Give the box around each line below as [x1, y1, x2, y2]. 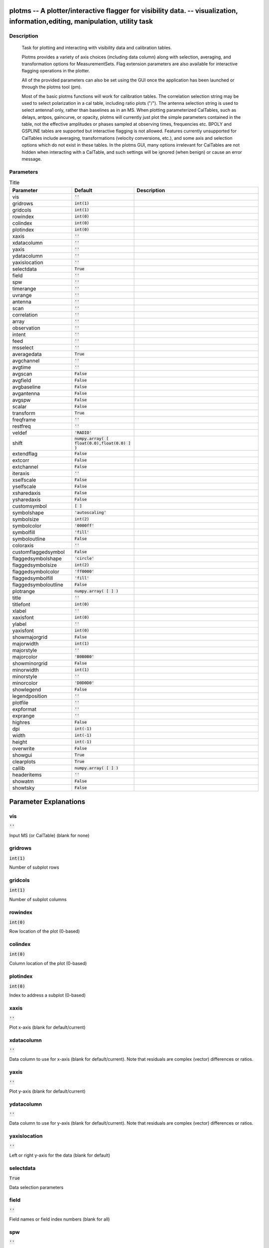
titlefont [12, 601, 31, 608]
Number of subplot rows [9, 864, 59, 871]
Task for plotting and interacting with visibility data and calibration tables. [21, 45, 172, 51]
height [12, 738, 27, 745]
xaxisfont [12, 614, 34, 621]
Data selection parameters [9, 1184, 64, 1190]
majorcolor [12, 653, 38, 660]
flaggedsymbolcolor [12, 568, 60, 575]
